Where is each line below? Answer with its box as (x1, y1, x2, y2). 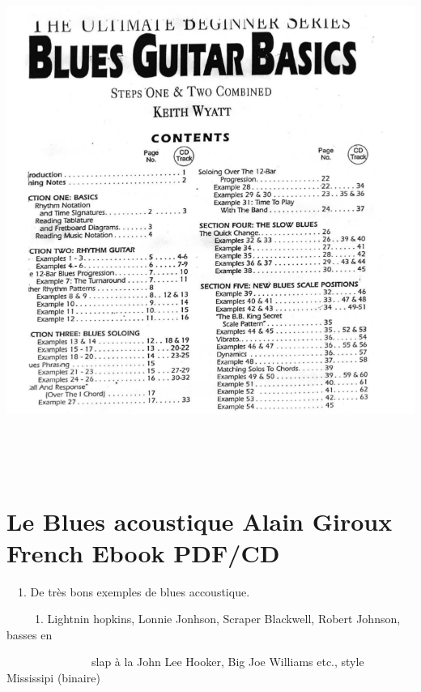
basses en (6, 626, 53, 643)
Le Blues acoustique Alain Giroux (6, 504, 393, 537)
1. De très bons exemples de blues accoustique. (17, 583, 250, 600)
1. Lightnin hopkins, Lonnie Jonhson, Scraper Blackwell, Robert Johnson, (34, 610, 401, 627)
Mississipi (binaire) (6, 669, 100, 686)
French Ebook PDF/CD (6, 536, 280, 569)
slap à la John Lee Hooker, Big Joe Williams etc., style (91, 653, 364, 670)
